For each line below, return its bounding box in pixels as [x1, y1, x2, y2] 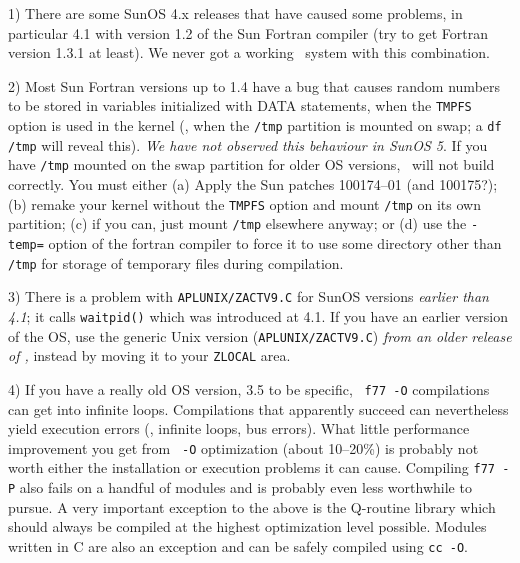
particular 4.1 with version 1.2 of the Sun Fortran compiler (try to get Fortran [8, 22, 488, 43]
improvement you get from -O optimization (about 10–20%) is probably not [8, 437, 479, 458]
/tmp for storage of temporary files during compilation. [8, 252, 344, 273]
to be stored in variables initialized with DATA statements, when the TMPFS [8, 95, 472, 116]
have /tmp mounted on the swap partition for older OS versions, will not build [8, 154, 495, 175]
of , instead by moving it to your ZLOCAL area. [8, 345, 291, 366]
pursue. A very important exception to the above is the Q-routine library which [8, 496, 496, 517]
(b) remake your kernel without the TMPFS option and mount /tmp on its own [8, 193, 481, 214]
